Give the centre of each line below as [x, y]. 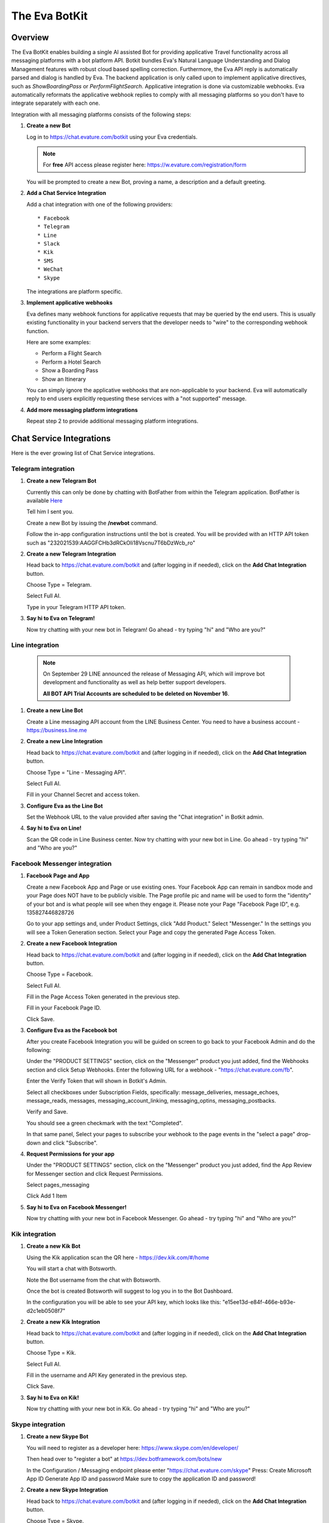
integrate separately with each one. [56, 103]
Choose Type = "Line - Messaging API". [76, 772]
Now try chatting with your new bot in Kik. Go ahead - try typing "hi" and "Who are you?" [138, 1409]
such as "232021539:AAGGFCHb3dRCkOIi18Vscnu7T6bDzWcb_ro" [111, 543]
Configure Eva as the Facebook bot [72, 1030]
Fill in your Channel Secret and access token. [83, 794]
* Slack [49, 244]
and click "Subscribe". [69, 1143]
